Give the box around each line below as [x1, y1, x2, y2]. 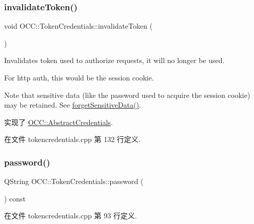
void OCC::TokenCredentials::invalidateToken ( [4, 21, 153, 31]
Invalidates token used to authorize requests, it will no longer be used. [4, 55, 225, 66]
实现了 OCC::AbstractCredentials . [4, 116, 113, 127]
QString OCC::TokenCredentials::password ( [4, 176, 144, 187]
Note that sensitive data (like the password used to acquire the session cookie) [4, 89, 250, 100]
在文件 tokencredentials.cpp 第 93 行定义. [4, 210, 137, 221]
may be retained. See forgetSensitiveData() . [4, 99, 141, 110]
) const [4, 193, 26, 203]
